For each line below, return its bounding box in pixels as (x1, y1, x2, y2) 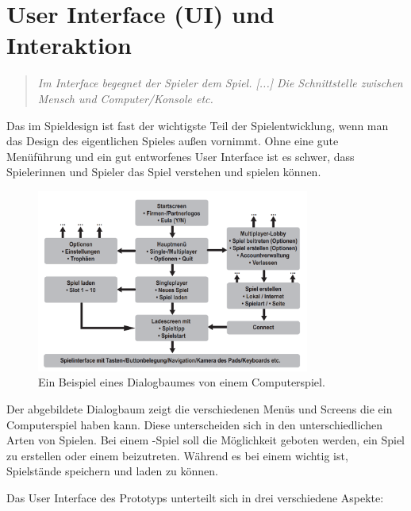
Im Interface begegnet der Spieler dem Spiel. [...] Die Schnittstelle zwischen (37, 75, 403, 91)
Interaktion (6, 29, 132, 61)
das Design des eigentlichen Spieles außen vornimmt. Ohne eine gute (6, 133, 339, 149)
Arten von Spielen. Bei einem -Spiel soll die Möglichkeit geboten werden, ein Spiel (6, 432, 405, 448)
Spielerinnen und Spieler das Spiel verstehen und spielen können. (6, 163, 321, 180)
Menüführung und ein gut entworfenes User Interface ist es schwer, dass (6, 148, 355, 164)
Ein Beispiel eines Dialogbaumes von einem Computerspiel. (38, 374, 325, 390)
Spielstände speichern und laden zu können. (6, 463, 219, 479)
